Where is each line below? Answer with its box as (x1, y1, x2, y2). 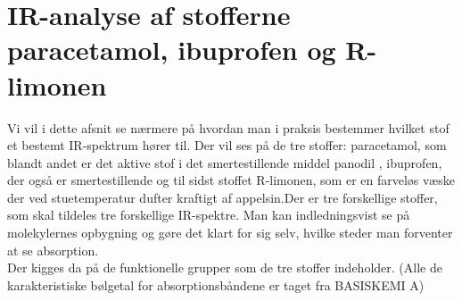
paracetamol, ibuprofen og (7, 31, 336, 68)
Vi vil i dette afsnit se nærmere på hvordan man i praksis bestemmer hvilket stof (7, 118, 450, 137)
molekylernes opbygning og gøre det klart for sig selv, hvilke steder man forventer (7, 223, 453, 242)
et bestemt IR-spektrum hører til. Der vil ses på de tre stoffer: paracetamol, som (7, 136, 447, 155)
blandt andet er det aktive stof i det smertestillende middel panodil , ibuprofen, (7, 153, 442, 171)
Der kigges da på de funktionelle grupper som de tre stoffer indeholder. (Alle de (7, 258, 442, 277)
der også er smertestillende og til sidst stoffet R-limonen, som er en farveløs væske (7, 171, 455, 189)
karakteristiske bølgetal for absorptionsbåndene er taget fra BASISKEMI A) (7, 275, 425, 294)
